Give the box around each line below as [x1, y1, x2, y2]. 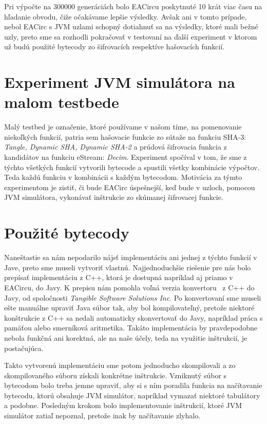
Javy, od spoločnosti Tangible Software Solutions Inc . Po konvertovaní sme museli [4, 292, 261, 303]
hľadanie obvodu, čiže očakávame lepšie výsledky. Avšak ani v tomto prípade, [4, 11, 247, 22]
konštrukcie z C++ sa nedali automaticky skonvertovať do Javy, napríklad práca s [4, 312, 263, 323]
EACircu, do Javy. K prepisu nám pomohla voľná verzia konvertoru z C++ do [4, 282, 255, 292]
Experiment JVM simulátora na [4, 71, 235, 93]
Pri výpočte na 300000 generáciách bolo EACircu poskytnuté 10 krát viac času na [4, 1, 262, 11]
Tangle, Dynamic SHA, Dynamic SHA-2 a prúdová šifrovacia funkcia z [4, 141, 227, 152]
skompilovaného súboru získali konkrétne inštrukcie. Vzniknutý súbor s [4, 370, 227, 380]
